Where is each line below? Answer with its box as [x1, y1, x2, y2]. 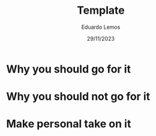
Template [77, 4, 125, 17]
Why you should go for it [6, 62, 131, 75]
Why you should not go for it [6, 90, 151, 104]
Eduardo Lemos [81, 23, 121, 31]
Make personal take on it [6, 117, 131, 131]
